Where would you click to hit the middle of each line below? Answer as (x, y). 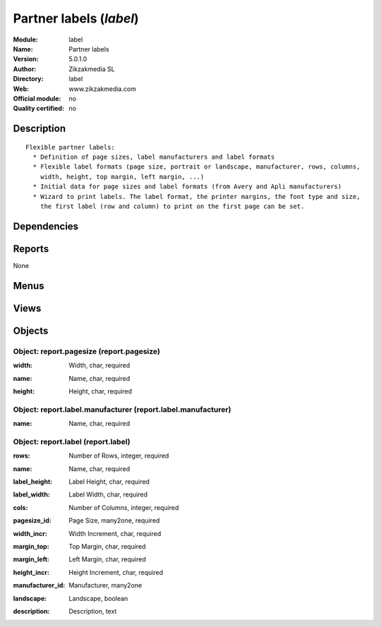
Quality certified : (39, 109)
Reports (31, 249)
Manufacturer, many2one (105, 585)
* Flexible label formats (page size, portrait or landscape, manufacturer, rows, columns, (196, 167)
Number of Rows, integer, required (119, 456)
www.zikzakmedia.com (103, 89)
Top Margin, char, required (107, 546)
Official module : (37, 98)
